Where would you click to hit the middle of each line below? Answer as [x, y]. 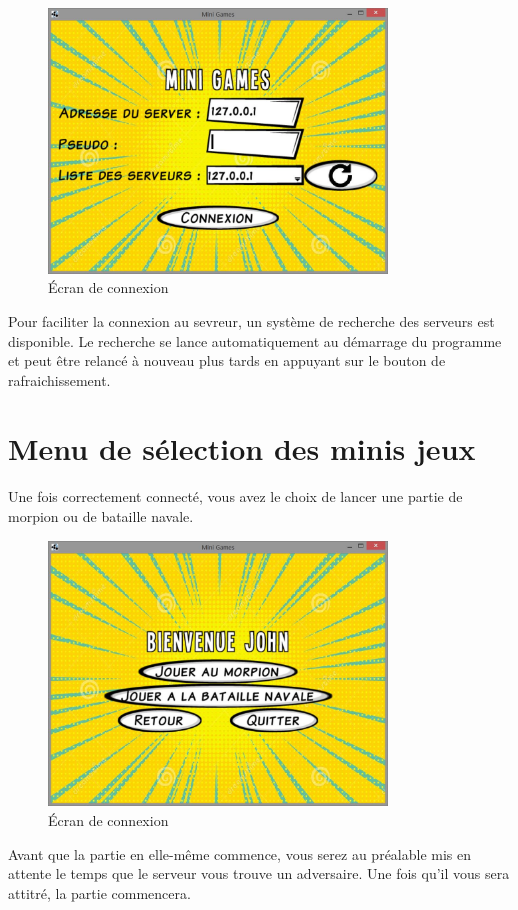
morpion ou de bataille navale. [101, 516]
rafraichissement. [59, 379]
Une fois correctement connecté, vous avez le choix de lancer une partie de [235, 496]
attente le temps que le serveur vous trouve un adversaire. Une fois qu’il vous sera [259, 873]
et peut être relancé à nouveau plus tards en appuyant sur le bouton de [227, 360]
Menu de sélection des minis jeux [242, 448]
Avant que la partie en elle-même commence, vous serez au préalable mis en [240, 853]
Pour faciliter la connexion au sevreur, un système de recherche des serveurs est [251, 320]
